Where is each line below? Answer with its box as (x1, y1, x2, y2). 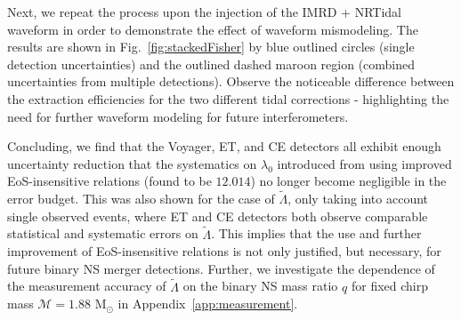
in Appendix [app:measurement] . (117, 294, 298, 313)
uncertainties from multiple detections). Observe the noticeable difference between (7, 72, 455, 91)
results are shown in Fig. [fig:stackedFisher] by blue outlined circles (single (7, 37, 415, 56)
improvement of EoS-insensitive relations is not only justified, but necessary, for (7, 242, 441, 260)
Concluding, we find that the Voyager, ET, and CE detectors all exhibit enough (7, 137, 441, 156)
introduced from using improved (277, 154, 452, 172)
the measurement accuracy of (7, 276, 166, 295)
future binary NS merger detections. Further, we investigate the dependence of (7, 259, 435, 277)
